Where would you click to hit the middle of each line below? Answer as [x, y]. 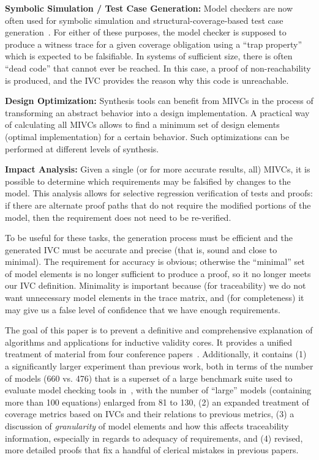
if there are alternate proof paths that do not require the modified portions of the [158, 205]
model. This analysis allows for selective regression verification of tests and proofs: [159, 193]
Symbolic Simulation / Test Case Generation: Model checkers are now [149, 8]
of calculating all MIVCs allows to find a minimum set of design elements [142, 124]
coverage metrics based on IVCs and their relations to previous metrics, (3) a [150, 414]
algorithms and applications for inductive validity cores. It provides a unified [149, 342]
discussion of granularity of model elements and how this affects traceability [147, 426]
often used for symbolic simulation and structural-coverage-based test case [144, 20]
